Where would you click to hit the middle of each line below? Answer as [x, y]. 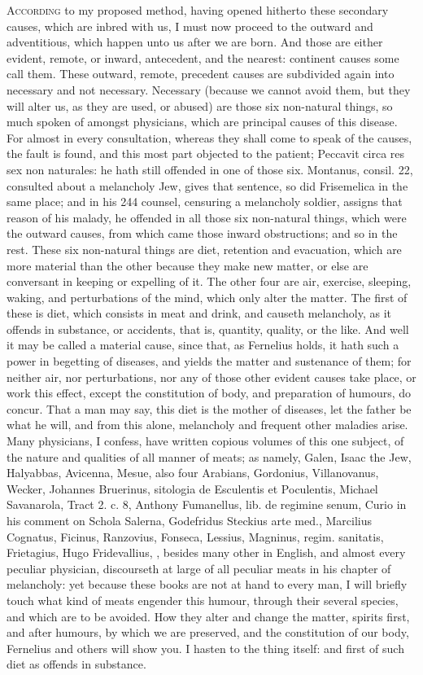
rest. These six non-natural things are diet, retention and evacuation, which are [204, 249]
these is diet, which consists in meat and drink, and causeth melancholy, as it [199, 313]
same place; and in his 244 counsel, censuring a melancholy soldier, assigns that [205, 202]
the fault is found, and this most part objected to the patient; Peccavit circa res [206, 153]
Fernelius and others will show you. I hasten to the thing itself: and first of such [205, 648]
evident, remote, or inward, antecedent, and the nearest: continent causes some [203, 57]
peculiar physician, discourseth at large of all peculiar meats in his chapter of [199, 568]
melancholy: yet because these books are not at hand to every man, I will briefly [207, 584]
